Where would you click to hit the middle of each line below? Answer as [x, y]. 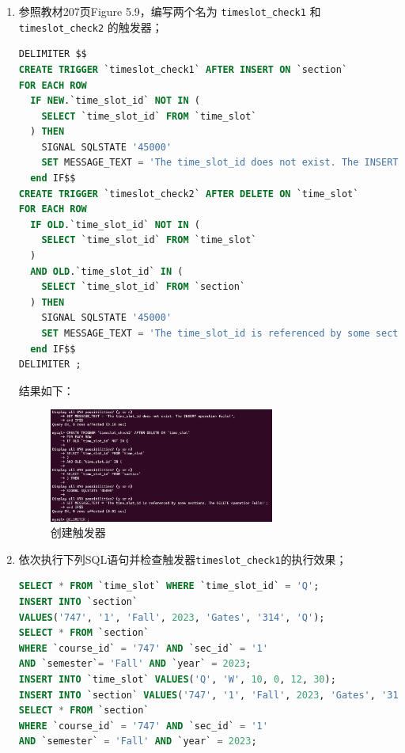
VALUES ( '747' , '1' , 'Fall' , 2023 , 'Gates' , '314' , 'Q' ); [172, 617]
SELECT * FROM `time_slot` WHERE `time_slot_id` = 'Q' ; [169, 586]
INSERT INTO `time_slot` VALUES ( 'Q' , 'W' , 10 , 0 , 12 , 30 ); [177, 679]
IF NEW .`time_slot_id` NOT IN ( [115, 101]
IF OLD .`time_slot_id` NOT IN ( [115, 224]
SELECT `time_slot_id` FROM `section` [144, 287]
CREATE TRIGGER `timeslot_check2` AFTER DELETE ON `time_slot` [189, 194]
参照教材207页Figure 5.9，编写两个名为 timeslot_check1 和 [170, 11]
